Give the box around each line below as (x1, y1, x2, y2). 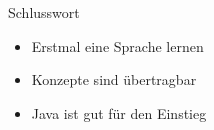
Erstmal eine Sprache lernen (31, 35, 204, 56)
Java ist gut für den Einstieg (31, 102, 207, 123)
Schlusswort (8, 2, 80, 22)
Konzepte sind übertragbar (31, 69, 197, 90)
